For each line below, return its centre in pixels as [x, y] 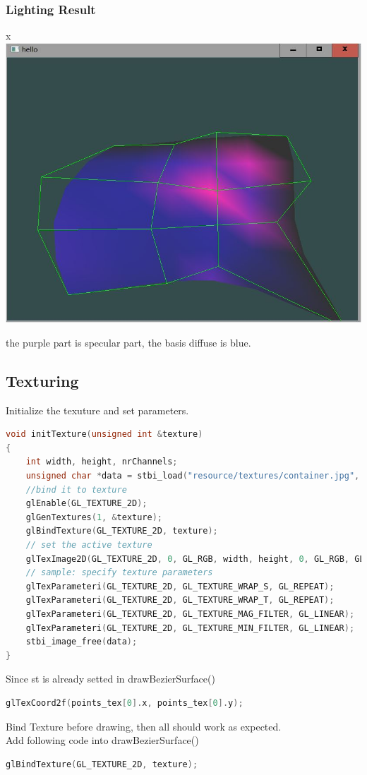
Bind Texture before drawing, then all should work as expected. [144, 726]
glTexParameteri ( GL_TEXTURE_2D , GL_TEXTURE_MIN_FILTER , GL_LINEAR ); [190, 628]
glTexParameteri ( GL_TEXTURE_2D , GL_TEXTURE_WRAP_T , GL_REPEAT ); [180, 600]
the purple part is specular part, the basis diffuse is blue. [128, 342]
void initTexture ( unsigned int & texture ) [104, 434]
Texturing [42, 380]
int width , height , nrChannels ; [102, 462]
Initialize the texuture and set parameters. [97, 410]
